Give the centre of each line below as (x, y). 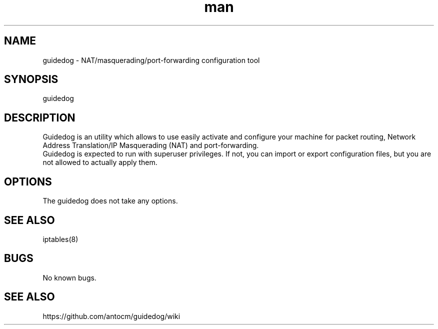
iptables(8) (60, 239)
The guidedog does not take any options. (110, 201)
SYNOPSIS (31, 79)
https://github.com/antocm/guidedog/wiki (111, 316)
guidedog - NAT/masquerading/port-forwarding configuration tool (151, 60)
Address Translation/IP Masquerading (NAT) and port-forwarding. (151, 145)
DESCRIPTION (40, 117)
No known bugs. (69, 277)
